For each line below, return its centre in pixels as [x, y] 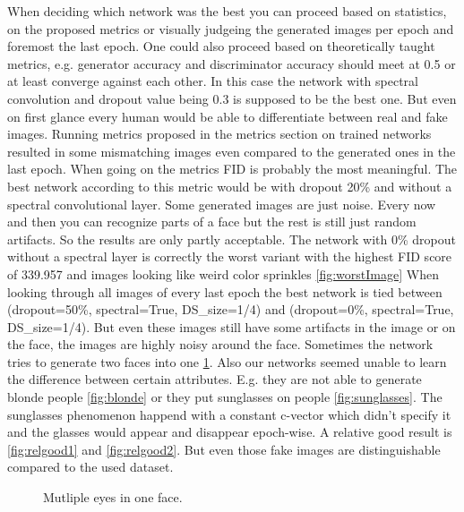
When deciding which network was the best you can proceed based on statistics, [227, 11]
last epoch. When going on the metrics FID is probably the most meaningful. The [232, 169]
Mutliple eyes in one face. [113, 497]
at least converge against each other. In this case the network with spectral [213, 81]
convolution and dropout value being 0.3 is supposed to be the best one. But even [232, 98]
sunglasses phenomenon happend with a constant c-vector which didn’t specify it [229, 414]
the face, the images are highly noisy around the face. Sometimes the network [220, 344]
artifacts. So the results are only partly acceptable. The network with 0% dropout [232, 239]
